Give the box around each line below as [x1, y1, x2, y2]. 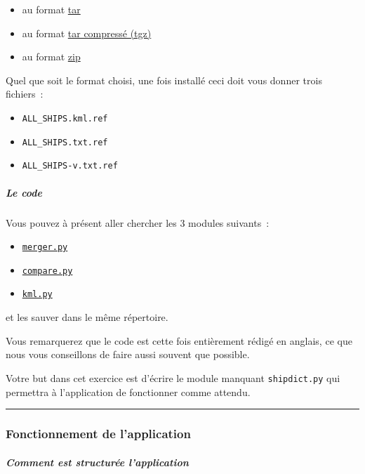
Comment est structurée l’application [6, 454, 189, 469]
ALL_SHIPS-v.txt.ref [22, 161, 118, 171]
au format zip [22, 49, 81, 64]
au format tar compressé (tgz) [22, 25, 152, 40]
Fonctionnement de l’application [6, 425, 191, 442]
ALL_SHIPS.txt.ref [22, 137, 108, 147]
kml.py [22, 289, 53, 300]
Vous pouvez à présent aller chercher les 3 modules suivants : [6, 215, 270, 230]
